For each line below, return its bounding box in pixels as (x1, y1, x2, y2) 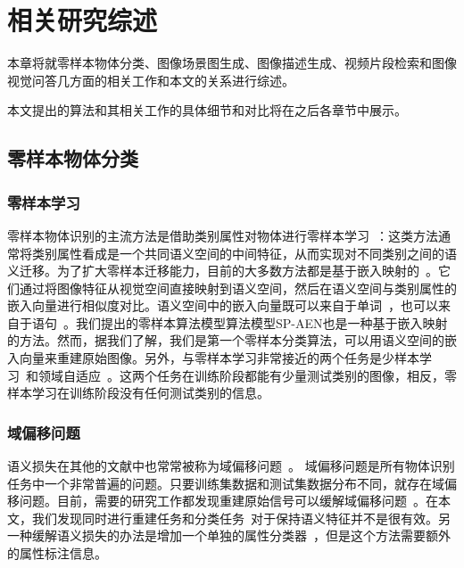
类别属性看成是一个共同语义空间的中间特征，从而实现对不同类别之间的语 (31, 243, 457, 262)
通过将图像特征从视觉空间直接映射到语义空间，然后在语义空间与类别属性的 (19, 278, 457, 297)
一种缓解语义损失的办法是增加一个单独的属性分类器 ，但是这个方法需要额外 (7, 526, 451, 545)
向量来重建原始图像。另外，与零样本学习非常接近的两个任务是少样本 (19, 349, 419, 367)
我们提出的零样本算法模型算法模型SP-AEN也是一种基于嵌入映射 (75, 313, 448, 332)
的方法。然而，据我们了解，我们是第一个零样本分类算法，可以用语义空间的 (7, 331, 444, 350)
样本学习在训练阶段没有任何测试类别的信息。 (7, 383, 269, 402)
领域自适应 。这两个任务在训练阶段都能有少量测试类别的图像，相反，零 (37, 366, 457, 384)
